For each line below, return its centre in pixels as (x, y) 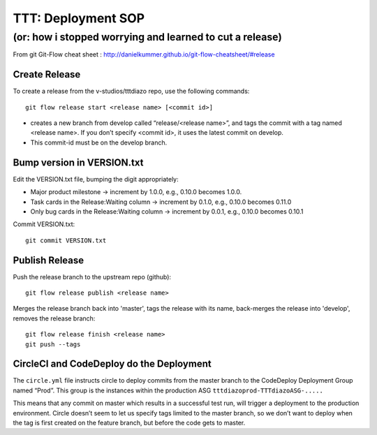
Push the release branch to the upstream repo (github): (92, 277)
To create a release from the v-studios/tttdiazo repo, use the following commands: (131, 91)
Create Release (47, 74)
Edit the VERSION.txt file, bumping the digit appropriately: (96, 179)
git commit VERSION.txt (66, 240)
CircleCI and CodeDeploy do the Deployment (112, 364)
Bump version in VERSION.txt (78, 162)
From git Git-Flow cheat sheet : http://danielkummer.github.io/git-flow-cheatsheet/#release (144, 54)
